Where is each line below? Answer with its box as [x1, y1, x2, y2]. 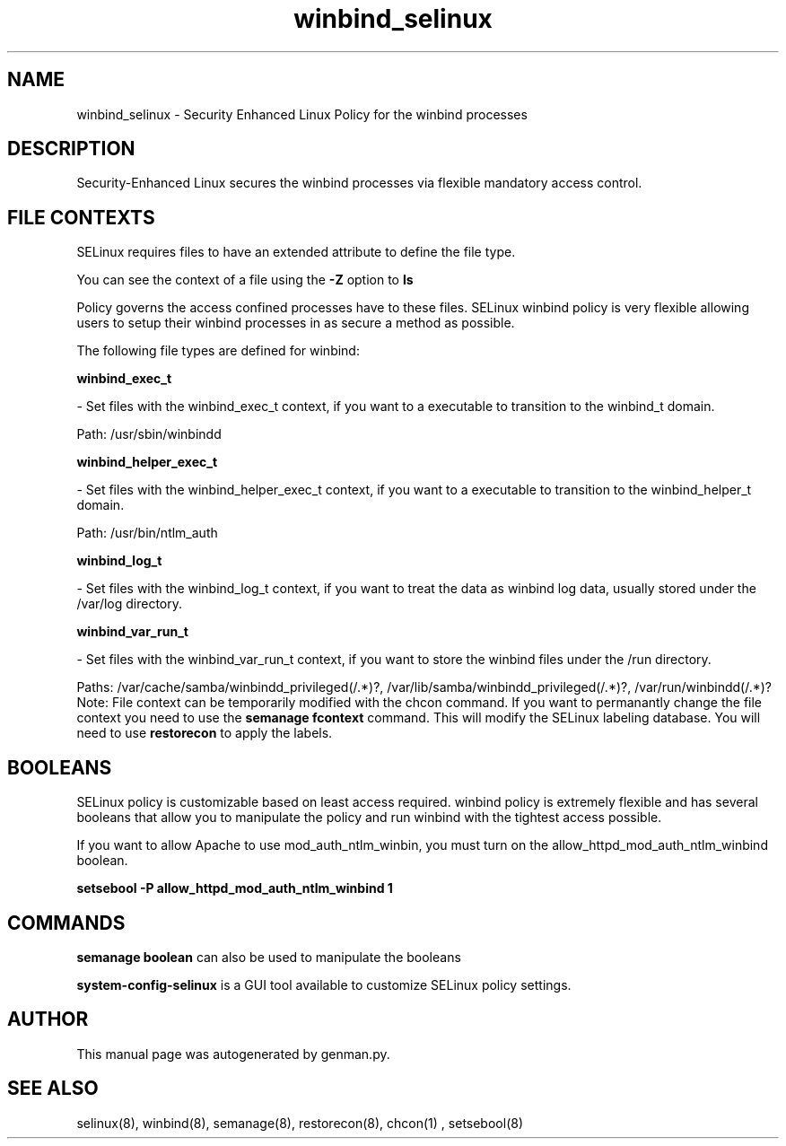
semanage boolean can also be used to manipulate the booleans [76, 949, 461, 965]
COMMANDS [7, 911, 126, 934]
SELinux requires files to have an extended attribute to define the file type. [76, 244, 516, 260]
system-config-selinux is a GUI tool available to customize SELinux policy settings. [76, 976, 572, 993]
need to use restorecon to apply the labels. [76, 725, 333, 741]
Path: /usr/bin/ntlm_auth [76, 525, 218, 541]
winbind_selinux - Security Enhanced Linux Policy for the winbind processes [76, 106, 528, 122]
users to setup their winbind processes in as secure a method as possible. [76, 315, 515, 331]
